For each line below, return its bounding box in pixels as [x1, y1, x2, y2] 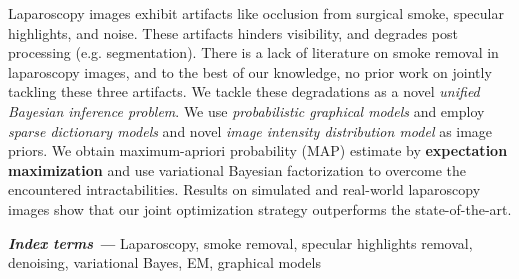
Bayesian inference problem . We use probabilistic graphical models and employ [8, 100, 485, 121]
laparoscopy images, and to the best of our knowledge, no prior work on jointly [8, 61, 492, 82]
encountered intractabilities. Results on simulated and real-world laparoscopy [8, 179, 481, 200]
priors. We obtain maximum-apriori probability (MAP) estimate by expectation [8, 140, 508, 161]
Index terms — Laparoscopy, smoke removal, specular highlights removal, [8, 232, 473, 253]
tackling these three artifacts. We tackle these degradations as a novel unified [8, 81, 480, 102]
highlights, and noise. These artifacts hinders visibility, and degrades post [8, 22, 458, 43]
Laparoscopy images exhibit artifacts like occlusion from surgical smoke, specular [8, 3, 504, 23]
